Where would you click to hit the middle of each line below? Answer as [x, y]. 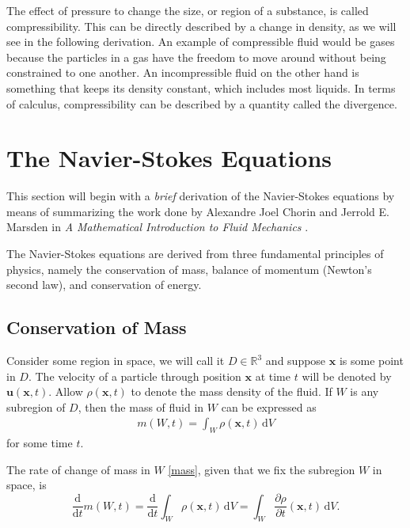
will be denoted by [347, 376]
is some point [371, 361]
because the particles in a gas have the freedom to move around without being [196, 57]
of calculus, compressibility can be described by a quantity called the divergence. [202, 103]
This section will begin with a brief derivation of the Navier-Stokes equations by [201, 196]
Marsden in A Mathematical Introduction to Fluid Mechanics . [158, 227]
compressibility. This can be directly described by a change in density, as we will [201, 26]
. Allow [66, 391]
